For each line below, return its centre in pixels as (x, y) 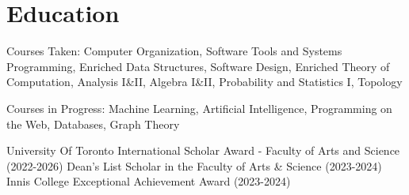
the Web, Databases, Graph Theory (93, 124)
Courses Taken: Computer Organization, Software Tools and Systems (174, 51)
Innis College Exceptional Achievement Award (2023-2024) (149, 181)
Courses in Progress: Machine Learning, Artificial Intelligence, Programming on (199, 108)
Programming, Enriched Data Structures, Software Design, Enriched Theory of (198, 66)
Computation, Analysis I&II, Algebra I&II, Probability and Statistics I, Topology (204, 82)
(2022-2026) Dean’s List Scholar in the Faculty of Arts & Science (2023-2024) (194, 165)
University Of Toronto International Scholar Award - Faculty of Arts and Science (203, 150)
